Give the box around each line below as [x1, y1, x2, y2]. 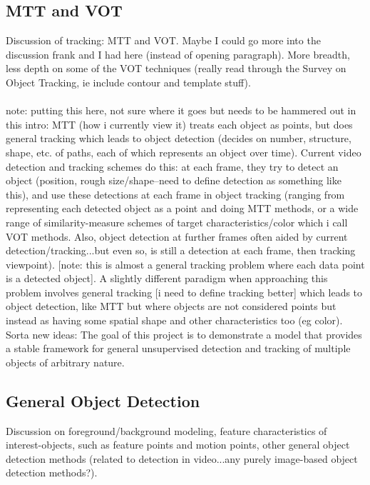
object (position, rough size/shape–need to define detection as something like [6, 173, 341, 188]
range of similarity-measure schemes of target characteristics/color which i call [6, 214, 348, 229]
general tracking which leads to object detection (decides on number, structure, [6, 131, 351, 146]
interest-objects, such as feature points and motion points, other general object [6, 437, 350, 452]
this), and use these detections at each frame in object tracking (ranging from [6, 186, 345, 201]
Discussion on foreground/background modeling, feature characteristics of [6, 423, 327, 438]
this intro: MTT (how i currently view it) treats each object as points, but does [6, 116, 353, 131]
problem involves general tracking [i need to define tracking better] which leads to [6, 284, 363, 299]
